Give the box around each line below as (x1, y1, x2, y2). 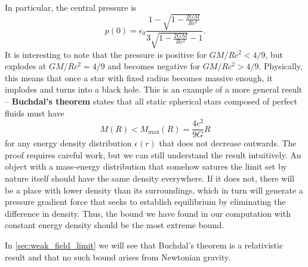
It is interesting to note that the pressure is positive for (5, 48, 207, 60)
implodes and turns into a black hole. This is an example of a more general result (5, 83, 303, 96)
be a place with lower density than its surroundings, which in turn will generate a (5, 183, 303, 196)
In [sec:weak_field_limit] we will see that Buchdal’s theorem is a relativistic (5, 239, 284, 251)
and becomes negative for (107, 60, 201, 72)
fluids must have (5, 106, 64, 119)
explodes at (5, 60, 47, 72)
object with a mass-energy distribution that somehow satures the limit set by (5, 160, 287, 173)
